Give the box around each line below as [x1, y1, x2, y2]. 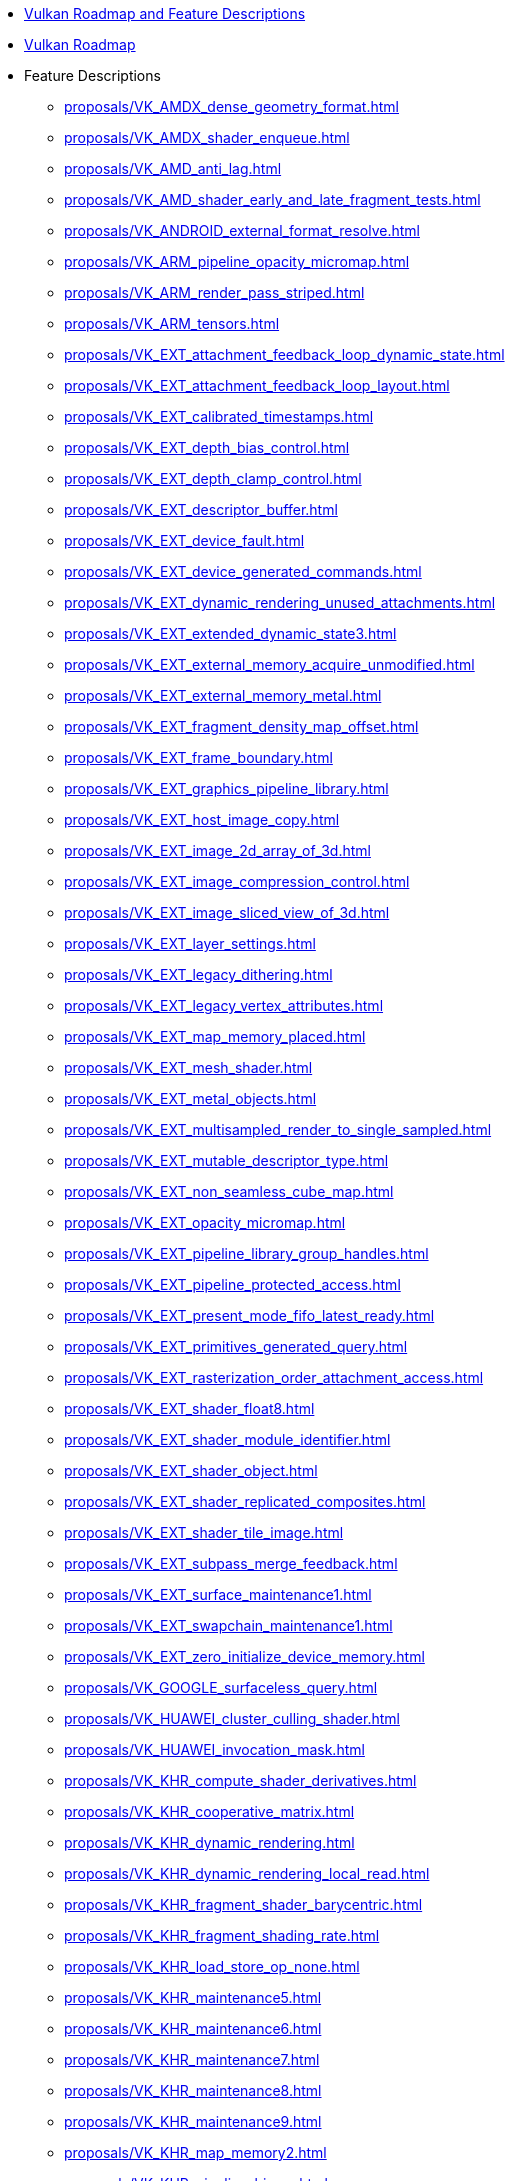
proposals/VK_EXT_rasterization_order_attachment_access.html [64, 1369, 484, 1386]
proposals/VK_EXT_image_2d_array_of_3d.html [64, 842, 371, 859]
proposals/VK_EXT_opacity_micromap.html [64, 1214, 346, 1231]
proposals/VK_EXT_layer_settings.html [64, 935, 316, 952]
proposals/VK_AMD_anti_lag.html [64, 160, 282, 177]
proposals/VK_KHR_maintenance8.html [64, 2082, 322, 2099]
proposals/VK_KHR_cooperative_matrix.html [64, 1803, 355, 1820]
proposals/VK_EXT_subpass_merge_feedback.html [64, 1555, 398, 1572]
